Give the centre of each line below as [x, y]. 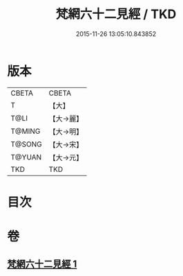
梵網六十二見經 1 [42, 264]
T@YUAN [26, 157]
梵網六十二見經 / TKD [116, 14]
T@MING [26, 131]
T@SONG [27, 144]
